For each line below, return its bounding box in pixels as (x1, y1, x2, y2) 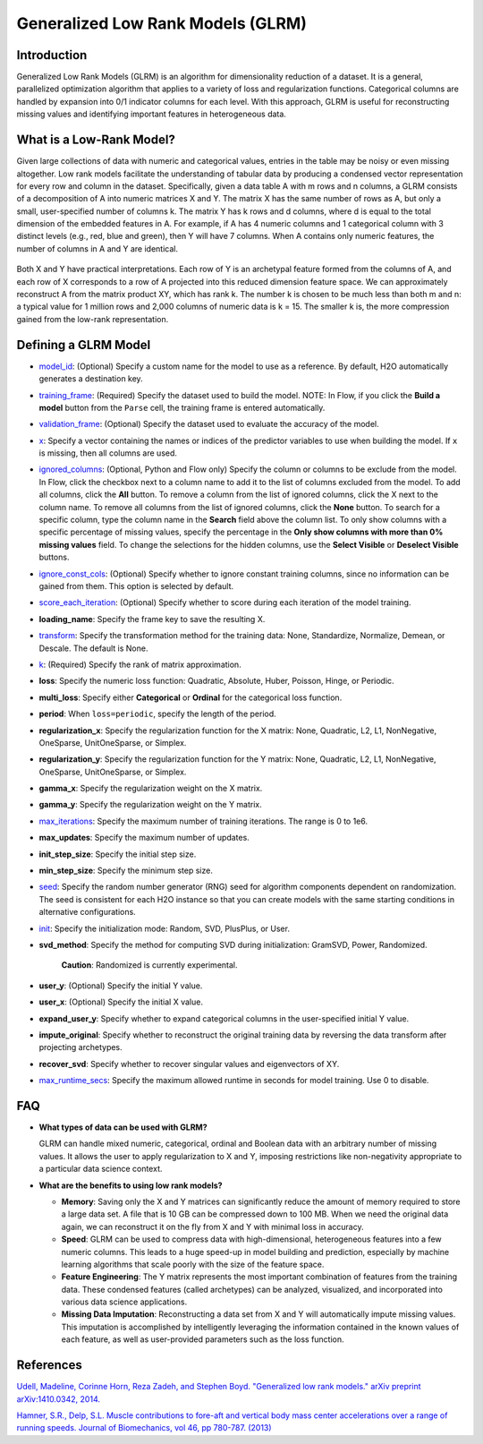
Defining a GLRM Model (16, 337, 151, 353)
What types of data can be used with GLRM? (38, 1122, 208, 1132)
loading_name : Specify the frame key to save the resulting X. (38, 613, 266, 624)
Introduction (16, 47, 88, 63)
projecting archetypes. (38, 1042, 123, 1053)
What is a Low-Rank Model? (16, 132, 176, 148)
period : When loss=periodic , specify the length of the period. (38, 708, 276, 720)
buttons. (38, 551, 70, 563)
